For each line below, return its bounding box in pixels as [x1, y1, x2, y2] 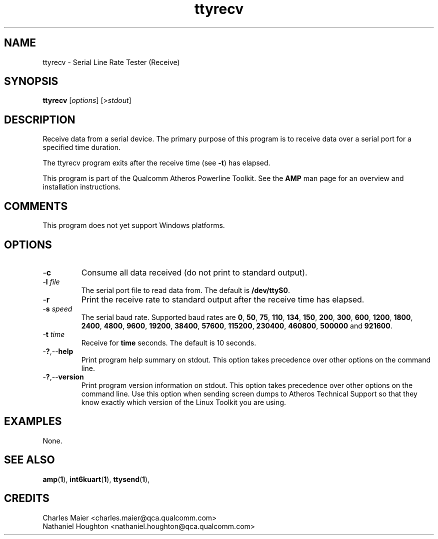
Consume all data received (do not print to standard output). [81, 267, 307, 277]
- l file [42, 277, 60, 286]
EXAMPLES [4, 415, 62, 428]
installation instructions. [42, 182, 121, 191]
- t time [42, 329, 65, 338]
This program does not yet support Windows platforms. [42, 221, 225, 230]
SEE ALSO [4, 453, 55, 466]
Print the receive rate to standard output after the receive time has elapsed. [81, 294, 364, 304]
